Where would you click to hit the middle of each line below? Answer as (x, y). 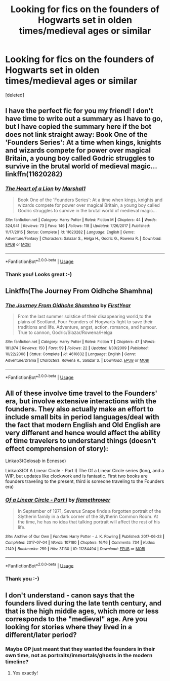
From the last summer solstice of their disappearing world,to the (84, 316)
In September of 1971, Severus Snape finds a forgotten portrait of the (89, 511)
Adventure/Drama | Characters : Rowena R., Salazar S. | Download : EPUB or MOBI (77, 361)
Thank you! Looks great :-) (39, 275)
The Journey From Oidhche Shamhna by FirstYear (68, 305)
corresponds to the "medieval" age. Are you (76, 619)
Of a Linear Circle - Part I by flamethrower (58, 500)
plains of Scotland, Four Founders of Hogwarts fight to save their (85, 322)
